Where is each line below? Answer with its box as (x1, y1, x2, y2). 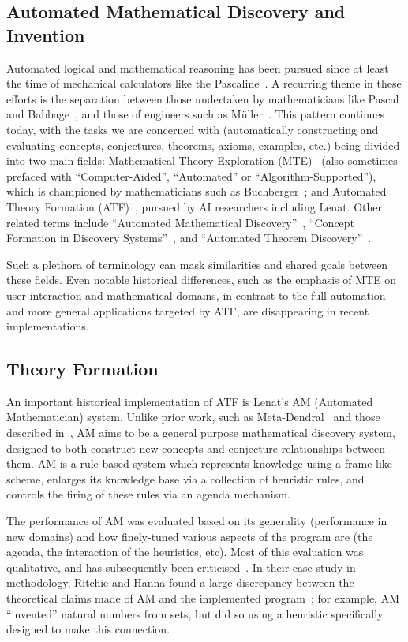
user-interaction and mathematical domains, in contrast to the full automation (6, 286, 386, 303)
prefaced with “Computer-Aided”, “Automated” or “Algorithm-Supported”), (6, 167, 376, 184)
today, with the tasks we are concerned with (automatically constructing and (6, 121, 379, 137)
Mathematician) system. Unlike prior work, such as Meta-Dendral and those (6, 409, 380, 425)
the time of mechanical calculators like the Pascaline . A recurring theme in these (6, 75, 402, 91)
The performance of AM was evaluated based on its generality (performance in (6, 513, 387, 529)
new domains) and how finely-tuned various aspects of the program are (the (6, 528, 373, 544)
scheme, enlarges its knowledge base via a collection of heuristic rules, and (6, 470, 365, 487)
